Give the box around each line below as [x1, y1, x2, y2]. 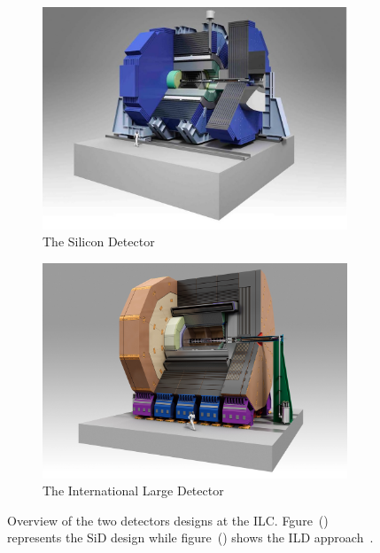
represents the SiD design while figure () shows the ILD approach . [7, 528, 374, 547]
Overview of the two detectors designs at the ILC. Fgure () [7, 510, 329, 529]
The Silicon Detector [43, 232, 155, 251]
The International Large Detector [43, 481, 224, 500]
